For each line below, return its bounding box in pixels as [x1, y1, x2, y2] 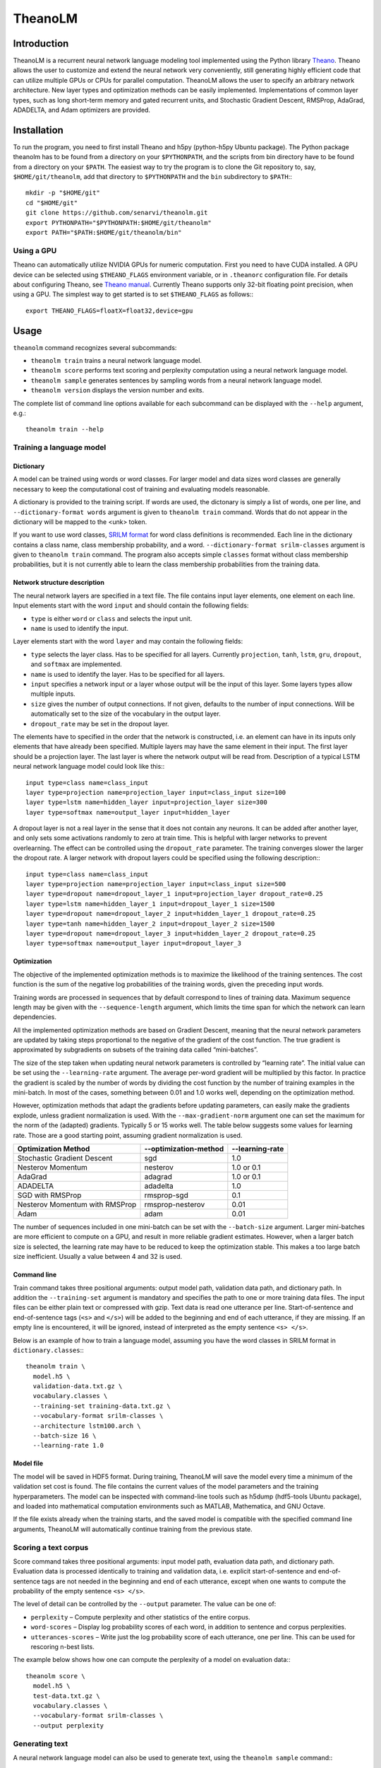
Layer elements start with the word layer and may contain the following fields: [13, 637, 243, 646]
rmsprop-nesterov [144, 1199, 205, 1209]
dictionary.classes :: [13, 1346, 84, 1354]
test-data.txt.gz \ [32, 1692, 100, 1700]
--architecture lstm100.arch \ [32, 1421, 141, 1430]
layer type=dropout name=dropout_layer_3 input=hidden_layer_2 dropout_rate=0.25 [25, 929, 316, 937]
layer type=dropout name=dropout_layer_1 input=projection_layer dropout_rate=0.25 [25, 890, 324, 898]
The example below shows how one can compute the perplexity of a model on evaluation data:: [13, 1656, 291, 1664]
